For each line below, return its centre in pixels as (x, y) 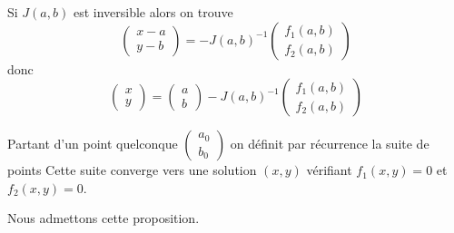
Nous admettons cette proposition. (104, 218)
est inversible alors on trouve (153, 12)
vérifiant (329, 170)
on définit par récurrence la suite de (330, 144)
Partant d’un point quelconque (93, 144)
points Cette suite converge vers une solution (132, 170)
